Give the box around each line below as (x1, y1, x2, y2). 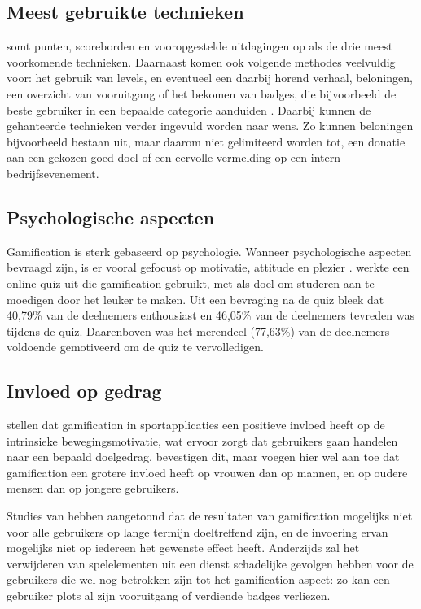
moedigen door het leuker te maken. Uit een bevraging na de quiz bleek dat (7, 290, 384, 307)
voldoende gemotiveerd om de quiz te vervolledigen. (7, 338, 264, 355)
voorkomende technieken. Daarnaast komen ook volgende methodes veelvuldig (7, 53, 396, 70)
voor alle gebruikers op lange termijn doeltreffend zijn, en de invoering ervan (7, 523, 388, 540)
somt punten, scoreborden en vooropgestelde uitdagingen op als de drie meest (7, 37, 393, 54)
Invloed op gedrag (7, 378, 162, 403)
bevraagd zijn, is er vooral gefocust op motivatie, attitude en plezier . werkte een (7, 259, 410, 276)
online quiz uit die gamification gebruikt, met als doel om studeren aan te (7, 274, 375, 291)
